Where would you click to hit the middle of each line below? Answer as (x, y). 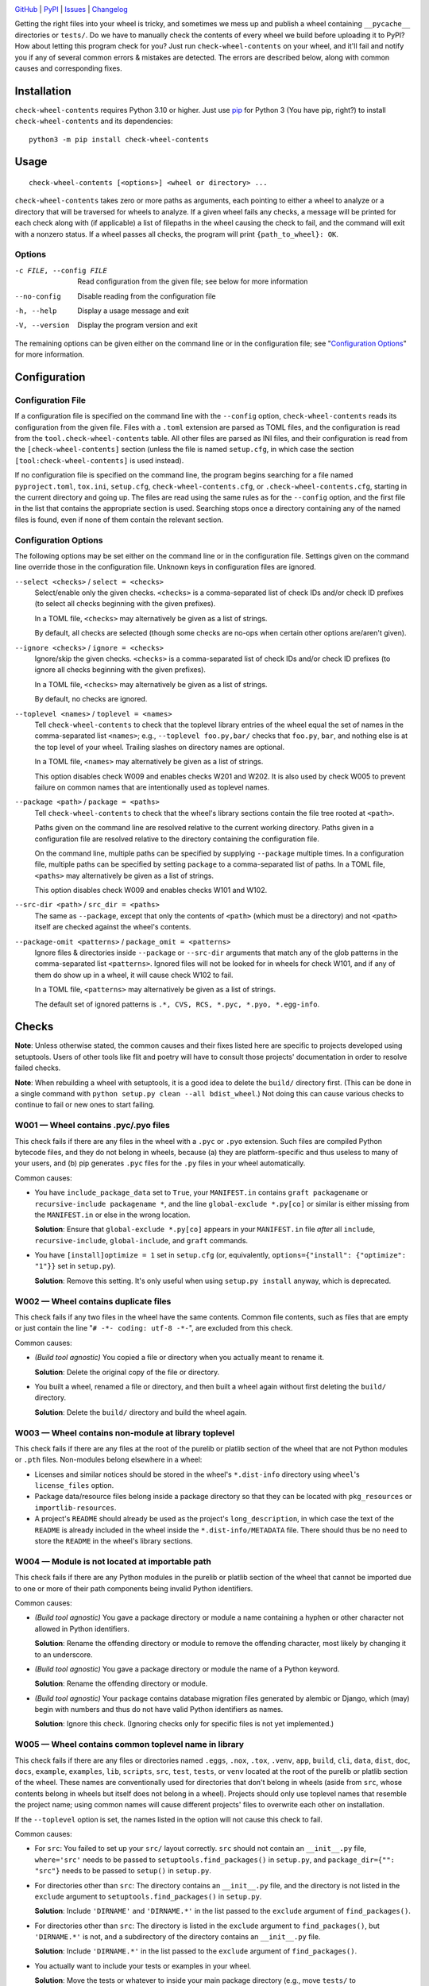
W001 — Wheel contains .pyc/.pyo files (92, 1126)
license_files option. (74, 1486)
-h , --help (36, 311)
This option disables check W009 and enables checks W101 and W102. (151, 891)
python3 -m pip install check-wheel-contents (119, 139)
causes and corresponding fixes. (68, 68)
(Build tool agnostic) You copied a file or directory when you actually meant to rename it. (180, 1358)
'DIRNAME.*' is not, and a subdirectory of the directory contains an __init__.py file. (178, 1937)
